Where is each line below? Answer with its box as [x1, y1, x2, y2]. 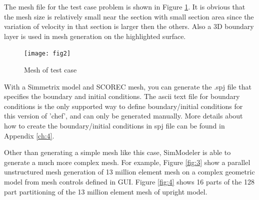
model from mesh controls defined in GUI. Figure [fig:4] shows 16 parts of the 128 [4, 176, 254, 186]
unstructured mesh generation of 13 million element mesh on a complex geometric [4, 166, 255, 177]
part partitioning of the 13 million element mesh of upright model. [4, 186, 207, 196]
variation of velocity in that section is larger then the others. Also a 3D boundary [4, 21, 254, 31]
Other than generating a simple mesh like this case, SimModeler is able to [4, 147, 231, 157]
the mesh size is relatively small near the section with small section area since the [4, 11, 254, 21]
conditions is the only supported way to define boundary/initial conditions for [4, 100, 243, 111]
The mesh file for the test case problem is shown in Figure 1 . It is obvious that [4, 1, 245, 11]
